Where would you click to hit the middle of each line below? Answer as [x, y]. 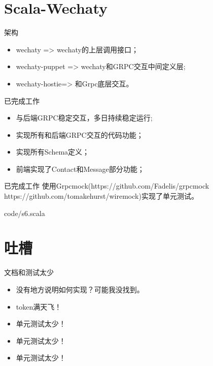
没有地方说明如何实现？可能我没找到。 [80, 289]
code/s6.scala [25, 213]
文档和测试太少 [29, 272]
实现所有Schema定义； [53, 152]
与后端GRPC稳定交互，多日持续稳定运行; [84, 118]
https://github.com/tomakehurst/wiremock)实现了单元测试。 [101, 196]
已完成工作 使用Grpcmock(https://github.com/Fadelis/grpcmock [107, 186]
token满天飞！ [39, 306]
